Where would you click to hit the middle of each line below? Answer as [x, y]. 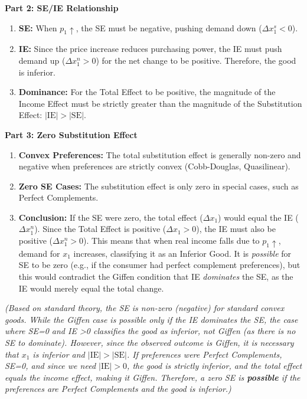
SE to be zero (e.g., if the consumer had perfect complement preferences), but [159, 265]
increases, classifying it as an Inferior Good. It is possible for [182, 253]
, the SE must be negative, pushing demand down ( [169, 27]
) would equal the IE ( [258, 217]
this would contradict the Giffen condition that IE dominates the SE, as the [156, 276]
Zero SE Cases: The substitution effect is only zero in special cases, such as [159, 186]
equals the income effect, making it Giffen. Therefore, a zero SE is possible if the [153, 377]
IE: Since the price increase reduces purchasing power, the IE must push [150, 49]
